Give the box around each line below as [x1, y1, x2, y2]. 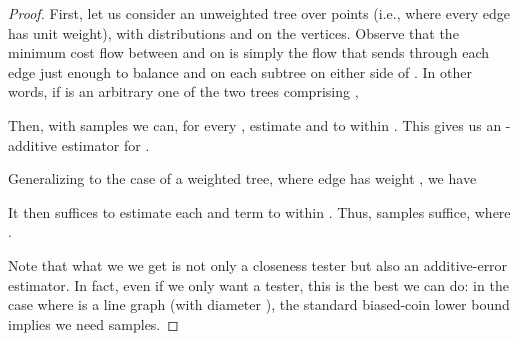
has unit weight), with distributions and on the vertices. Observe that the [8, 22, 459, 43]
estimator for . [61, 134, 150, 155]
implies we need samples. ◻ [8, 313, 179, 334]
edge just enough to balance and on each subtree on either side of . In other [8, 61, 472, 82]
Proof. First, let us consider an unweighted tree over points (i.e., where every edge [8, 3, 510, 23]
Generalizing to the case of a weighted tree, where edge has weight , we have [8, 168, 477, 189]
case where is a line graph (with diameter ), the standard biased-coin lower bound [8, 294, 510, 315]
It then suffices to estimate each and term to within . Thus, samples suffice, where [8, 201, 511, 222]
